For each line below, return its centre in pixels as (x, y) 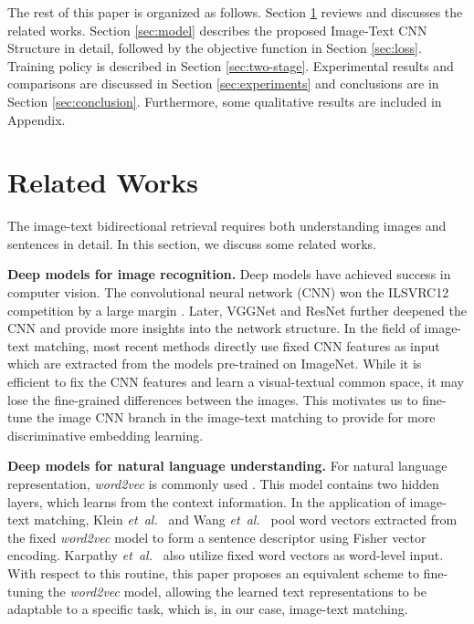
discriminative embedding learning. (105, 435)
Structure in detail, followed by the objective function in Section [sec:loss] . (215, 48)
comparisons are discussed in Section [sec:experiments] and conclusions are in (223, 83)
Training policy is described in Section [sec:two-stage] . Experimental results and (231, 65)
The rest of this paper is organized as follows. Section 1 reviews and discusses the (235, 12)
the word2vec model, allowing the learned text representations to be (237, 591)
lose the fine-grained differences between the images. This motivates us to (213, 399)
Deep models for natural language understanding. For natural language (227, 466)
